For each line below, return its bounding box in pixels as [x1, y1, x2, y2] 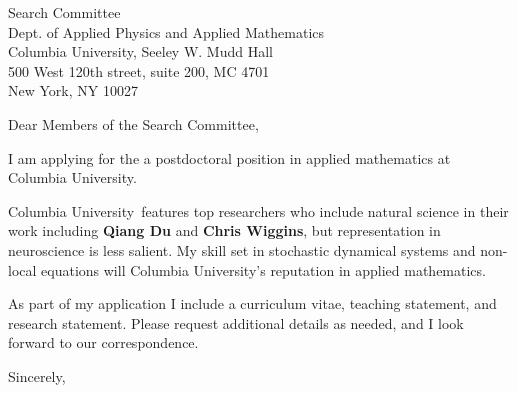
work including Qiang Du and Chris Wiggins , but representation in [8, 220, 441, 241]
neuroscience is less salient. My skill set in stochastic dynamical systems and [8, 239, 476, 260]
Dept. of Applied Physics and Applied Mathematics [8, 21, 325, 42]
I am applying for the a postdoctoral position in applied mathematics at [8, 147, 451, 168]
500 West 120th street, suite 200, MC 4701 [8, 60, 270, 81]
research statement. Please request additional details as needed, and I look [8, 312, 464, 333]
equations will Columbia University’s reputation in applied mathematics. [41, 259, 486, 280]
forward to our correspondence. [8, 332, 199, 353]
